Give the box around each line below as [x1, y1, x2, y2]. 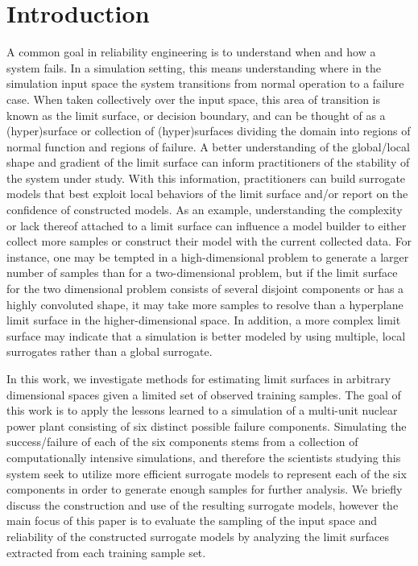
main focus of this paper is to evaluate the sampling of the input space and [6, 512, 378, 529]
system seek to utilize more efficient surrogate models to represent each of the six [6, 465, 407, 481]
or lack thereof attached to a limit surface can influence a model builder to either [6, 217, 407, 233]
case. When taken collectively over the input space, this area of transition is [6, 90, 381, 107]
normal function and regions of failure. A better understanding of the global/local [6, 138, 410, 155]
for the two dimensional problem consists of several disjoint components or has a [6, 280, 404, 297]
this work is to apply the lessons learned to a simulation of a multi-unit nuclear [6, 402, 398, 419]
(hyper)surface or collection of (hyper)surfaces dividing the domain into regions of [6, 122, 411, 139]
